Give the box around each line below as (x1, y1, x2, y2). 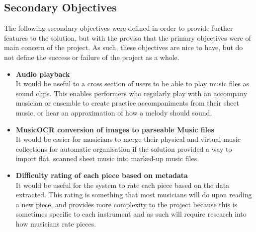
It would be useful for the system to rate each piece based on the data (15, 179, 230, 190)
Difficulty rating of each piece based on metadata (15, 170, 188, 180)
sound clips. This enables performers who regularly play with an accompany (15, 88, 248, 98)
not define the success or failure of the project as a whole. (4, 52, 179, 62)
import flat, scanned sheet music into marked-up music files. (15, 153, 199, 164)
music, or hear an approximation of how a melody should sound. (15, 107, 212, 117)
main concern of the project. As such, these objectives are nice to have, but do (4, 42, 243, 53)
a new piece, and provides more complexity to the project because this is (15, 199, 238, 209)
